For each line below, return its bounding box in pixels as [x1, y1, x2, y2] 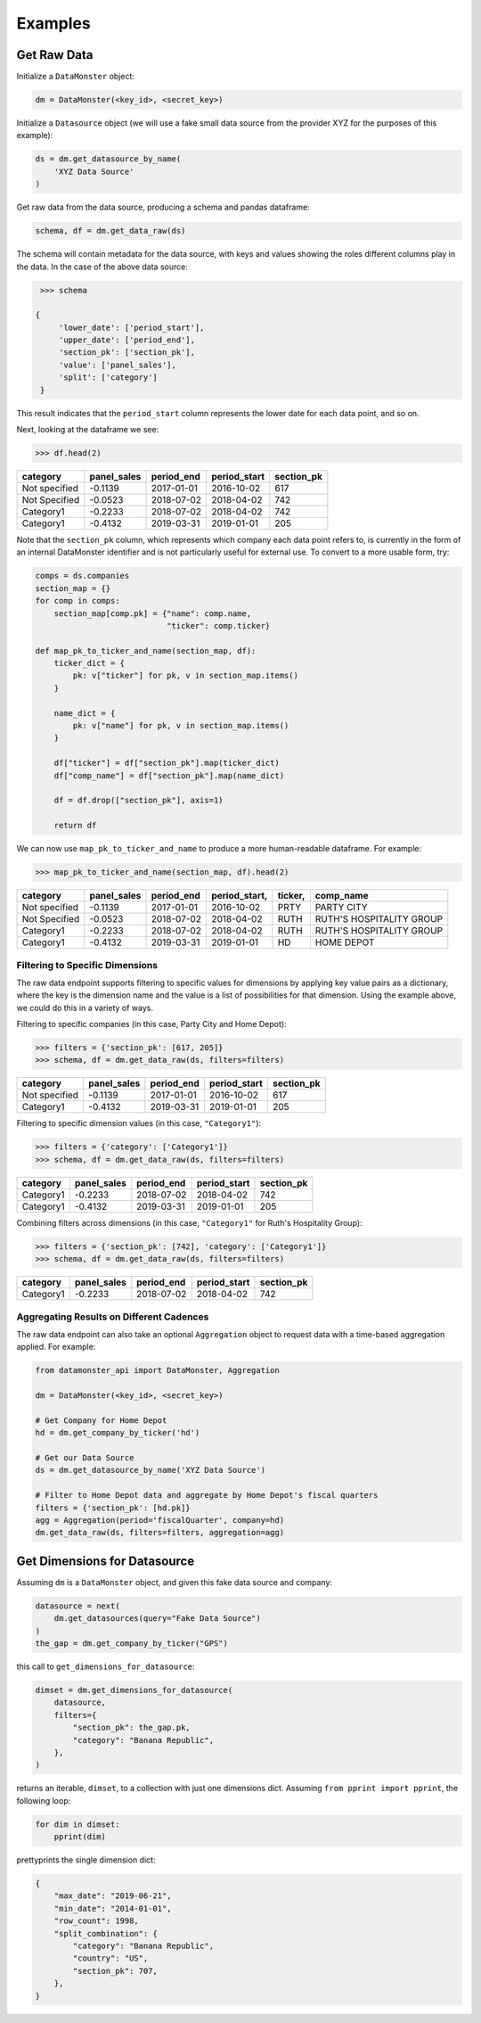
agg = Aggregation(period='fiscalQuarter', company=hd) [35, 1515, 285, 1525]
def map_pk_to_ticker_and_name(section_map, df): [35, 646, 257, 655]
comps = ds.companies [35, 571, 130, 581]
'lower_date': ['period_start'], [58, 322, 205, 333]
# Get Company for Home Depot [35, 1415, 167, 1426]
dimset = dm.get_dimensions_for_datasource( [35, 1685, 233, 1695]
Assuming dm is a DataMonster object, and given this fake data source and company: [16, 1576, 333, 1587]
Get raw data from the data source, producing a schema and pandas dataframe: [16, 201, 311, 213]
